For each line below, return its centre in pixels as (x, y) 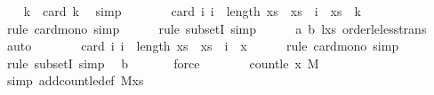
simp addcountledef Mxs (75, 80)
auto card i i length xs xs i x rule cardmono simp (203, 46)
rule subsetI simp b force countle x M (163, 63)
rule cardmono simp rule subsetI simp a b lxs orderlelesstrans (217, 28)
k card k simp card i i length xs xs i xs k (192, 11)
